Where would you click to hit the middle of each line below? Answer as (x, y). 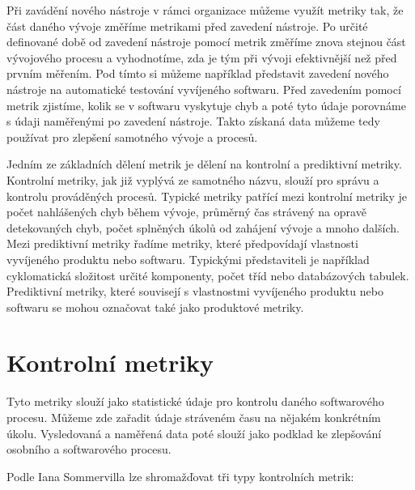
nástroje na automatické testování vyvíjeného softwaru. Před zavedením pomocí (204, 89)
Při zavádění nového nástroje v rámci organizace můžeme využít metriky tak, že (205, 10)
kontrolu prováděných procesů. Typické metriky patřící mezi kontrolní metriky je (207, 196)
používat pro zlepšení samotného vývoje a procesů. (132, 136)
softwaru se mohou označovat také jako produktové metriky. (155, 307)
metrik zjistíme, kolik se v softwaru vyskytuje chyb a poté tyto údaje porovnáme (206, 105)
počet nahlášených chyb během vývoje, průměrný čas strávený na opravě (186, 212)
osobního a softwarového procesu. (89, 449)
